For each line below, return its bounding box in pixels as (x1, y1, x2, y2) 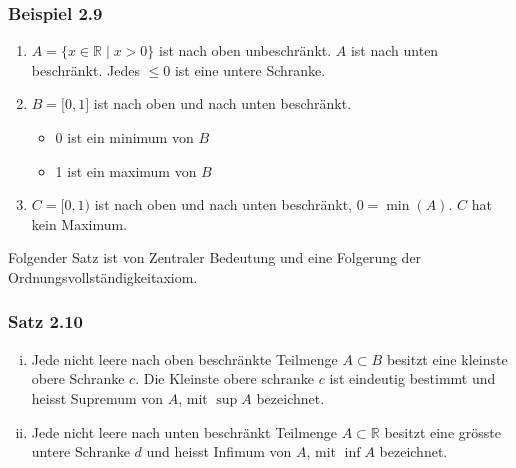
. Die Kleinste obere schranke (135, 368, 315, 389)
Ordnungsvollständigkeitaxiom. (8, 266, 198, 287)
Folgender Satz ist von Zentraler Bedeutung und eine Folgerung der (8, 247, 422, 268)
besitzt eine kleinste (386, 348, 508, 369)
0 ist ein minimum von (55, 127, 194, 147)
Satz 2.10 (8, 309, 83, 334)
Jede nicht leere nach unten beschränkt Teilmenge (31, 421, 338, 442)
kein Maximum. (31, 213, 128, 234)
